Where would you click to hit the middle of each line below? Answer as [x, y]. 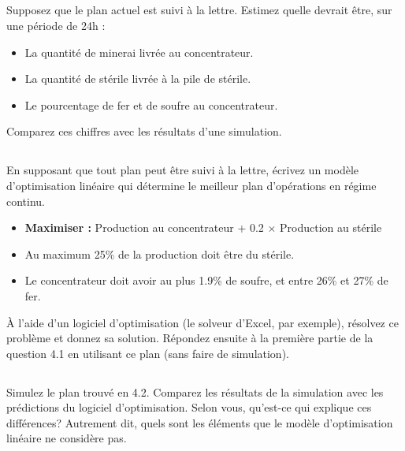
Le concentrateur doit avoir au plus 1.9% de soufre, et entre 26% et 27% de [206, 280]
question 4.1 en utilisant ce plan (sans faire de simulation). [148, 353]
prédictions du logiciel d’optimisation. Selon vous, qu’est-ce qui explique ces [189, 407]
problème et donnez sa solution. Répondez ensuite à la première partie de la [190, 338]
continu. [26, 201]
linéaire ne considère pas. [67, 438]
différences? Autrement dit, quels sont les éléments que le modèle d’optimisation [200, 422]
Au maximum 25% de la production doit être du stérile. [160, 253]
